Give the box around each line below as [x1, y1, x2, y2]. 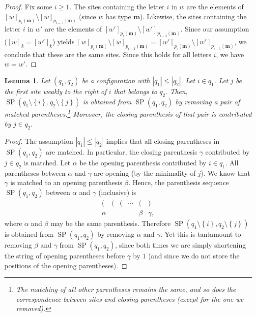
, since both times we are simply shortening [115, 239, 246, 250]
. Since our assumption [180, 24, 249, 34]
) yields [52, 36, 75, 47]
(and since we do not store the [148, 250, 240, 260]
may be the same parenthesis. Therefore [50, 218, 171, 228]
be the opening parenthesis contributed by [79, 157, 207, 167]
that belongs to [114, 86, 157, 96]
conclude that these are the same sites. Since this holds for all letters [4, 49, 211, 59]
